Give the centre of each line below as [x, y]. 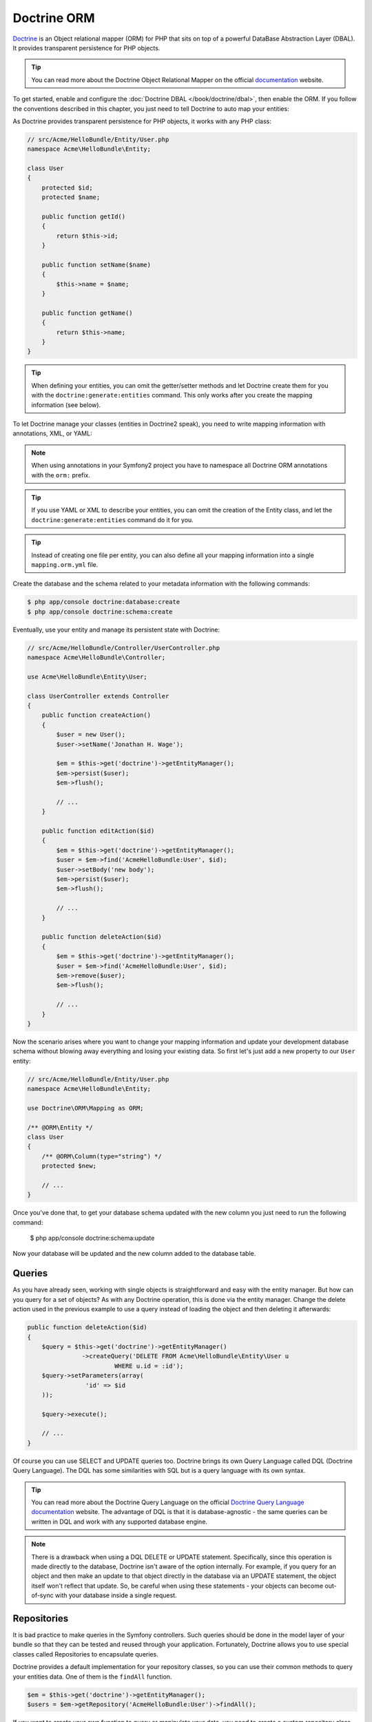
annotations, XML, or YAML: [52, 433]
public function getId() [84, 217]
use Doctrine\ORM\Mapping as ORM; [85, 1108]
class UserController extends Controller [98, 696]
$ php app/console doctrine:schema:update [92, 1238]
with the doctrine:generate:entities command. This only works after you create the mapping [172, 395]
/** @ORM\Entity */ [60, 1127]
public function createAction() [96, 715]
